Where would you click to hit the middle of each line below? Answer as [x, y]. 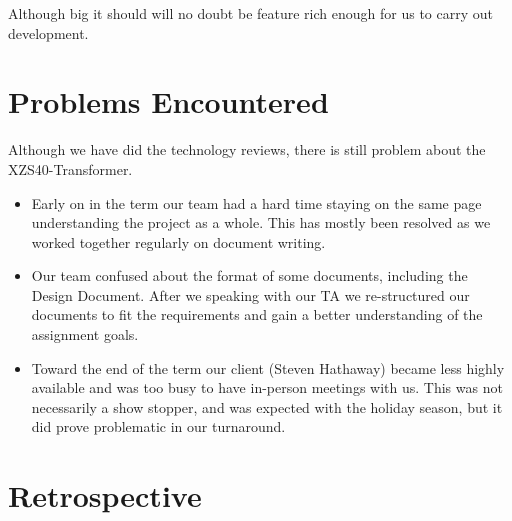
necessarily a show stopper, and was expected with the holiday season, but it [267, 406]
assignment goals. [85, 334]
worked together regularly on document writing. [178, 241]
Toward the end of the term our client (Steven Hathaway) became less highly [268, 367]
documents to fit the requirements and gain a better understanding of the [257, 314]
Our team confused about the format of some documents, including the [249, 275]
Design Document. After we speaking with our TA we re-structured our [250, 294]
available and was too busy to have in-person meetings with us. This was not [267, 387]
